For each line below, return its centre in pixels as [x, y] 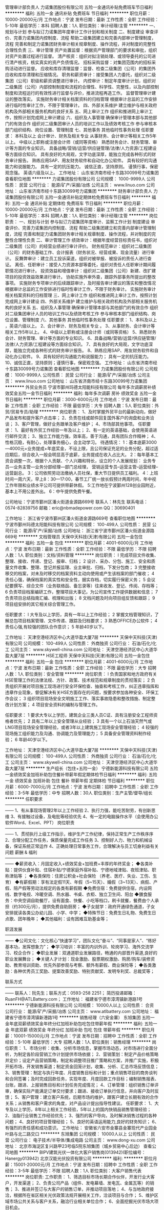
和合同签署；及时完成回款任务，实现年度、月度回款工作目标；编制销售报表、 [82, 1079]
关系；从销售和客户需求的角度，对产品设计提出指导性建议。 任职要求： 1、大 [82, 1103]
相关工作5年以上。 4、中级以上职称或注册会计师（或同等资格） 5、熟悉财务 [81, 332]
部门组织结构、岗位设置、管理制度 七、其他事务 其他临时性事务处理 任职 [77, 130]
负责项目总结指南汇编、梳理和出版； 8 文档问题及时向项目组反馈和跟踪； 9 [80, 598]
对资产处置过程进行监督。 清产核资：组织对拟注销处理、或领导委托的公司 [78, 56]
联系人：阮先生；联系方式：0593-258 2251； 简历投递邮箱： [75, 993]
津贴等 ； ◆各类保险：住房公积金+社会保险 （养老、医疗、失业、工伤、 [81, 876]
